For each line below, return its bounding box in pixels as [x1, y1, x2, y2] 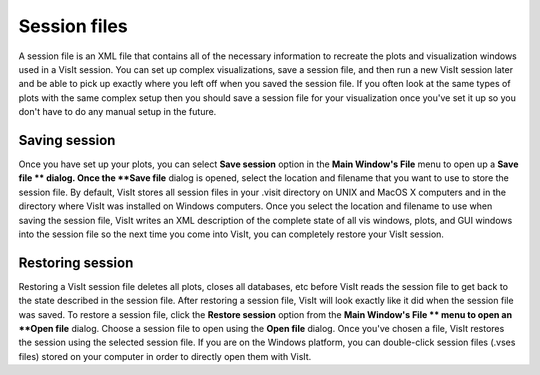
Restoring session [18, 254, 134, 271]
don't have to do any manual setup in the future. [18, 106, 217, 118]
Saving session [18, 131, 116, 149]
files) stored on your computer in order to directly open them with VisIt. [18, 350, 312, 362]
